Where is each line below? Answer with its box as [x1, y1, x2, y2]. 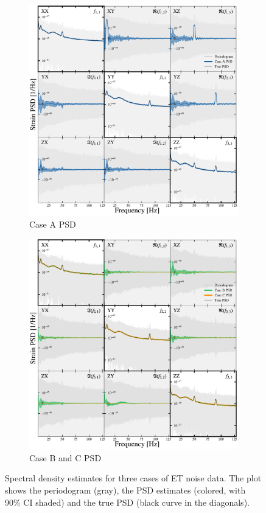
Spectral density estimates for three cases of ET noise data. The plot [5, 472, 262, 484]
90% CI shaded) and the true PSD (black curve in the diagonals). [5, 495, 250, 508]
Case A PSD [29, 217, 76, 230]
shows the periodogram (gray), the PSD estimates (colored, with [5, 484, 246, 496]
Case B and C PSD [29, 451, 102, 464]
